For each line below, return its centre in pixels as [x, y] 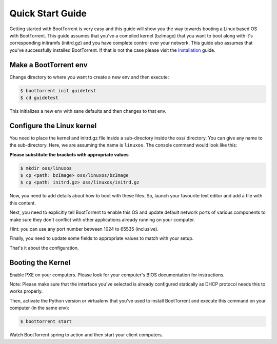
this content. [23, 203]
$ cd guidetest [39, 98]
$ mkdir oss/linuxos [46, 168]
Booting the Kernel [40, 262]
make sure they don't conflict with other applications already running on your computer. [102, 219]
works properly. [26, 291]
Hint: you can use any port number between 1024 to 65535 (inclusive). [84, 229]
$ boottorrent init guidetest [58, 90]
